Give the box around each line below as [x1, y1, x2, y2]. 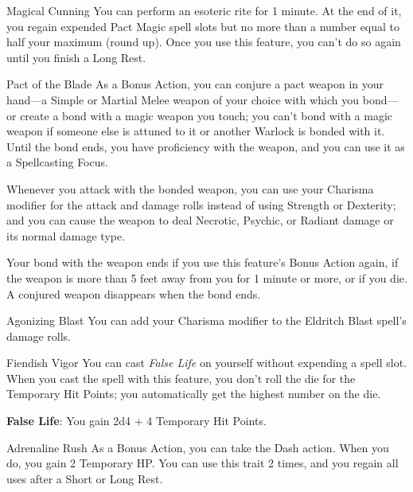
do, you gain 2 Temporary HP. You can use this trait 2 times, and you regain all [6, 455, 399, 471]
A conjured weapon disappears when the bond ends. [6, 285, 261, 302]
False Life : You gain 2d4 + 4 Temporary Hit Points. [6, 412, 267, 429]
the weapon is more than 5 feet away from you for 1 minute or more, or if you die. [6, 269, 407, 286]
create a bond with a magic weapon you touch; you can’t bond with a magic [20, 107, 393, 123]
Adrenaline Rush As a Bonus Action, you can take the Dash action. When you [6, 439, 389, 455]
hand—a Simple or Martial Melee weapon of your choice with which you [6, 91, 360, 107]
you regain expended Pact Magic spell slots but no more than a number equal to [6, 18, 400, 34]
